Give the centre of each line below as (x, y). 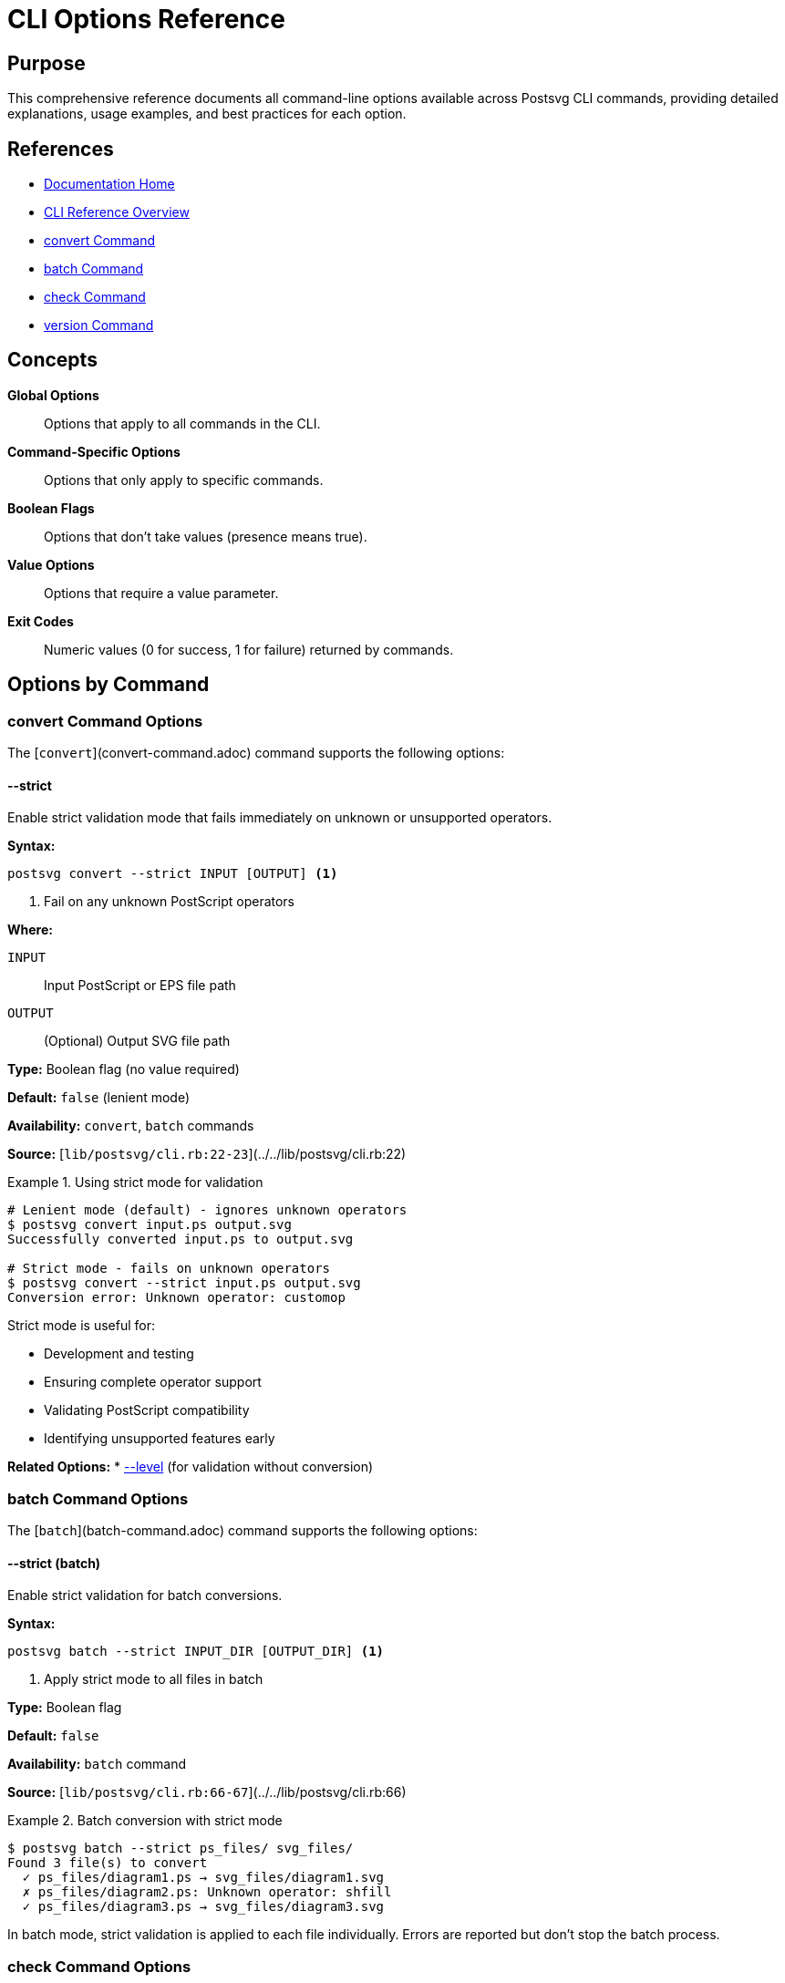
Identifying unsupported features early (160, 1439)
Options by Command (108, 685)
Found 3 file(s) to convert (108, 1863)
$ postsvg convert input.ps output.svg (150, 1225)
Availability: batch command (97, 1764)
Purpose (46, 63)
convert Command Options (105, 721)
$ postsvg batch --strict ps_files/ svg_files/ (181, 1849)
